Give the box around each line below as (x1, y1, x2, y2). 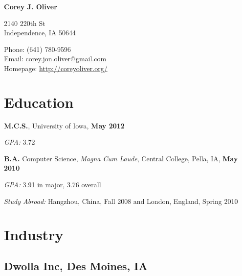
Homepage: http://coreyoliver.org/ (4, 63, 108, 73)
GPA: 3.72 (4, 137, 35, 147)
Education (4, 92, 74, 112)
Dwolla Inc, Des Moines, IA (4, 258, 148, 274)
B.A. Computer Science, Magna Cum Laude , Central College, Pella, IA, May (4, 153, 238, 163)
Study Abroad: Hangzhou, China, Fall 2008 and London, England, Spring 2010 (4, 196, 238, 206)
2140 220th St (4, 18, 45, 28)
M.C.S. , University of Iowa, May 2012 (4, 120, 125, 130)
